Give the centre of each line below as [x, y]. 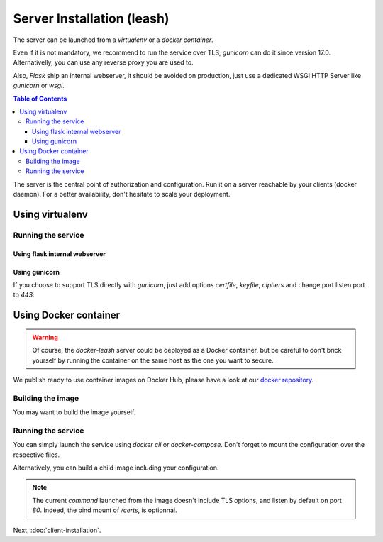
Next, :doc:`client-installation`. [57, 530]
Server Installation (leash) [91, 18]
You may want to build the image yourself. [74, 412]
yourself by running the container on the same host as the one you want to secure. [153, 360]
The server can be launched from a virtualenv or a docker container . [113, 40]
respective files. [37, 455]
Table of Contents [40, 99]
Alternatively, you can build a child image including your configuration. [116, 468]
